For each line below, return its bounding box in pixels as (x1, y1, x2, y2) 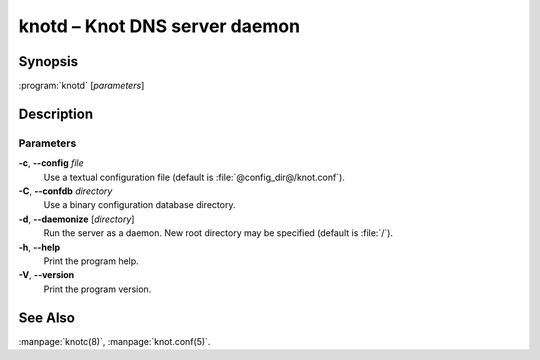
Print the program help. (43, 255, 139, 267)
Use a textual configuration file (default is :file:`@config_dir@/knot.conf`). (43, 171, 345, 183)
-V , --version (18, 269, 75, 281)
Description (18, 105, 94, 122)
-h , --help (18, 241, 61, 253)
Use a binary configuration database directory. (43, 199, 236, 211)
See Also (18, 309, 75, 326)
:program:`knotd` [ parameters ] (18, 80, 145, 92)
